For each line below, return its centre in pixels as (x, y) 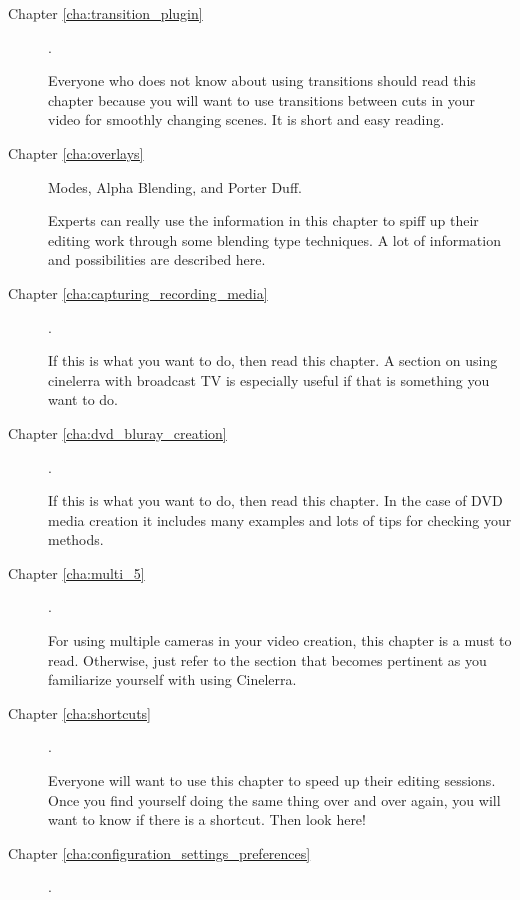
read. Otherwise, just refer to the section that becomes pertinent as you (267, 659)
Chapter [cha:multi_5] (76, 572)
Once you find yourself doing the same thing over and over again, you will (274, 799)
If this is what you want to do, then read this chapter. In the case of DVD (275, 500)
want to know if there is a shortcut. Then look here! (207, 819)
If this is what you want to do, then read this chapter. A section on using (273, 360)
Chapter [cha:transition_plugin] (105, 13)
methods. (76, 539)
